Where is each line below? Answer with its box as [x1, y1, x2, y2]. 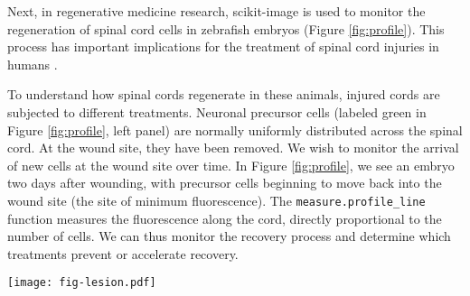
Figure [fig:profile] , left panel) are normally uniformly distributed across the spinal [7, 120, 463, 139]
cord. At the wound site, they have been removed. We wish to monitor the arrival [7, 138, 459, 157]
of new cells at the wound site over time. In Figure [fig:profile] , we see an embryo [7, 155, 455, 174]
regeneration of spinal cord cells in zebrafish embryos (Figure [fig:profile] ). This [7, 19, 445, 38]
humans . [7, 54, 58, 73]
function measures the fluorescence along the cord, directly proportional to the [7, 208, 442, 227]
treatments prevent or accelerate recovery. [7, 244, 239, 263]
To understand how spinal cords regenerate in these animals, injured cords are [7, 85, 440, 104]
